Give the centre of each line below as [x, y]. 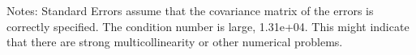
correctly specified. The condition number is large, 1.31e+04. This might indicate [208, 26]
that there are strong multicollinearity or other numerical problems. [175, 42]
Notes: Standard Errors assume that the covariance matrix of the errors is [190, 10]
